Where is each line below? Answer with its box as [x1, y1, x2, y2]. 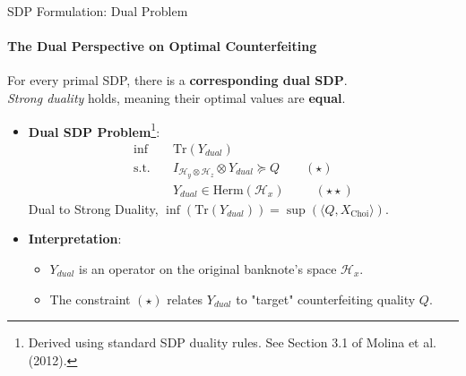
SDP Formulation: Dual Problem [7, 2, 188, 20]
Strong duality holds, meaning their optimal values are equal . [7, 88, 346, 107]
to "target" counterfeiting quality [236, 289, 416, 308]
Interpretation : [28, 229, 122, 248]
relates [167, 289, 203, 308]
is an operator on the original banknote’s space [79, 259, 337, 278]
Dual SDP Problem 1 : [28, 119, 160, 141]
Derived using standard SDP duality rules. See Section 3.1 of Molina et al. [28, 333, 436, 352]
